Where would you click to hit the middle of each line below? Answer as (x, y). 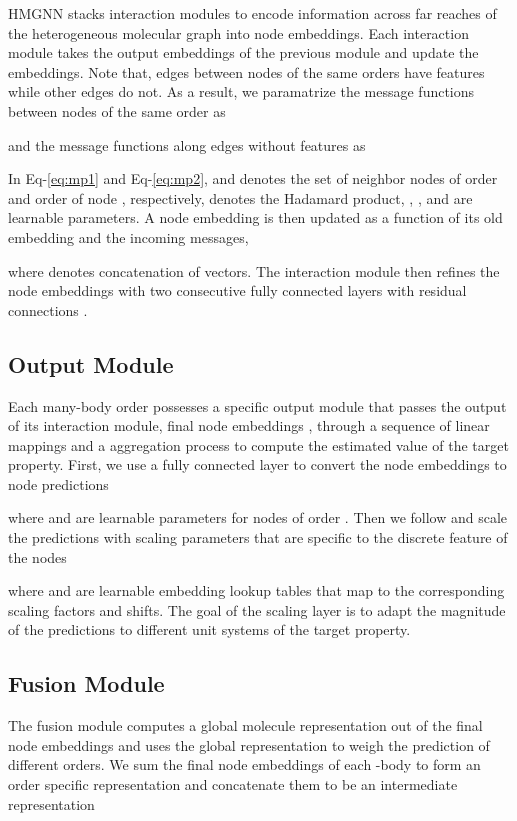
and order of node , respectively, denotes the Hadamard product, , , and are (240, 197)
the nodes (37, 556)
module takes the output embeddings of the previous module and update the (243, 52)
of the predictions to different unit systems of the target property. (209, 629)
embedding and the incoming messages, (128, 236)
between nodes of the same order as (117, 110)
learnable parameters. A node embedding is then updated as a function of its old (255, 217)
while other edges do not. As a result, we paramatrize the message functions (241, 91)
